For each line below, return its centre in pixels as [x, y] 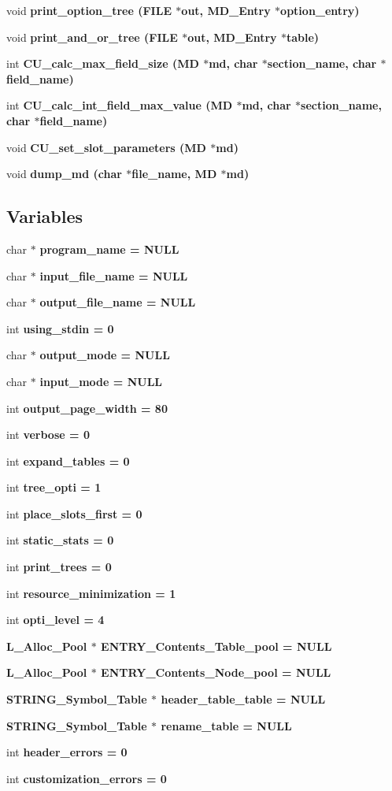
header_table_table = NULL [243, 699]
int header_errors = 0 [67, 752]
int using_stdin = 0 [60, 328]
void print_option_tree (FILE [89, 10]
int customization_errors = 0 [87, 778]
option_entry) [320, 10]
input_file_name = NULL [114, 275]
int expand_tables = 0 [68, 460]
